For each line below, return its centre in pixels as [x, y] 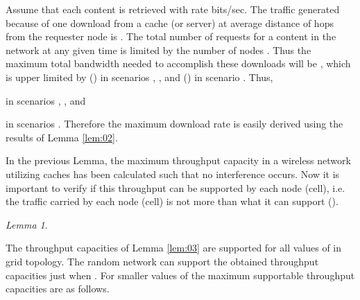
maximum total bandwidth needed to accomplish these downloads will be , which [178, 63]
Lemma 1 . [27, 224]
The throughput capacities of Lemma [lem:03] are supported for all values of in [174, 248]
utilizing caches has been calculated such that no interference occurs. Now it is [173, 174]
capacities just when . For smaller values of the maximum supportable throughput [180, 275]
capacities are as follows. [58, 289]
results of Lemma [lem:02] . [62, 137]
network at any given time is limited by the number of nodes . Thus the [158, 50]
